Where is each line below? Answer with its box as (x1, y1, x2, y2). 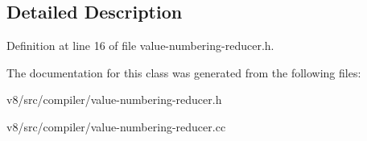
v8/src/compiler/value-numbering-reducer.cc (6, 118, 226, 135)
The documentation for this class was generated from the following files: (6, 64, 361, 81)
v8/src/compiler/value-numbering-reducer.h (6, 91, 222, 108)
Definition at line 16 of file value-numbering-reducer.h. (6, 37, 274, 54)
